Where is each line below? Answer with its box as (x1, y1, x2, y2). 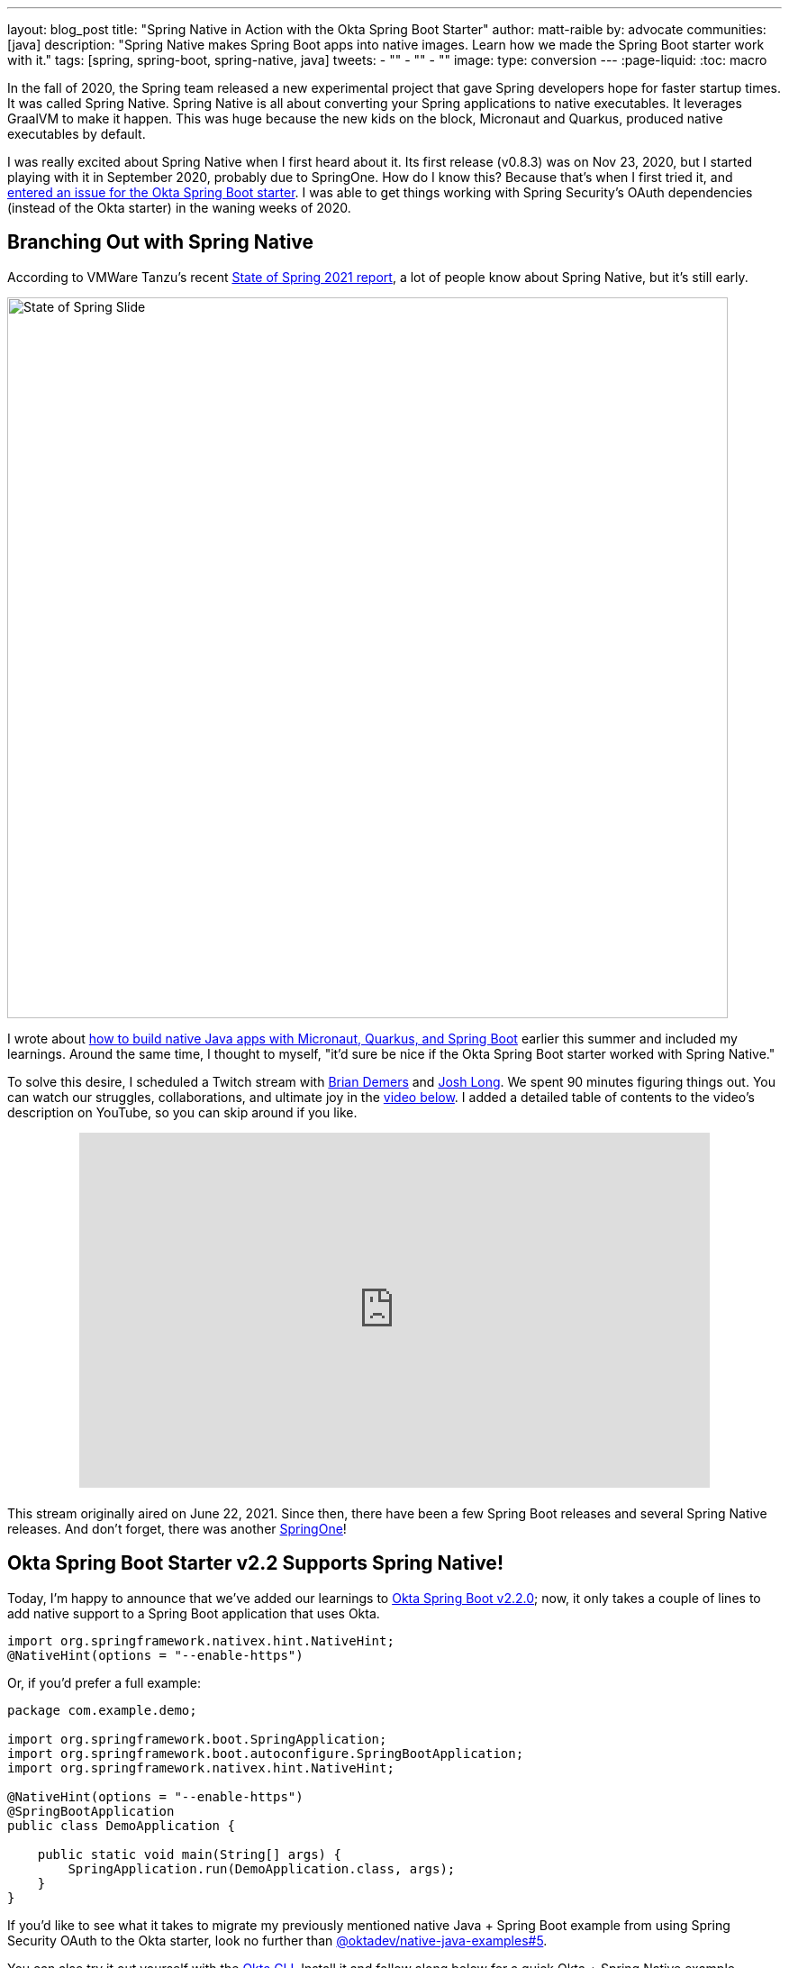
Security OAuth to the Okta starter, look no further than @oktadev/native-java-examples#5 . (7, 1932, 548, 1948)
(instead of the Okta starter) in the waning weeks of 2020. (7, 200, 351, 215)
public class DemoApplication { (7, 1818, 235, 1833)
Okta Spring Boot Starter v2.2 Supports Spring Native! (7, 1552, 503, 1575)
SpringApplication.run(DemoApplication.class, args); (68, 1861, 456, 1876)
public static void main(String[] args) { (37, 1846, 341, 1862)
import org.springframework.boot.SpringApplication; (7, 1731, 387, 1746)
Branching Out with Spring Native (7, 231, 314, 254)
